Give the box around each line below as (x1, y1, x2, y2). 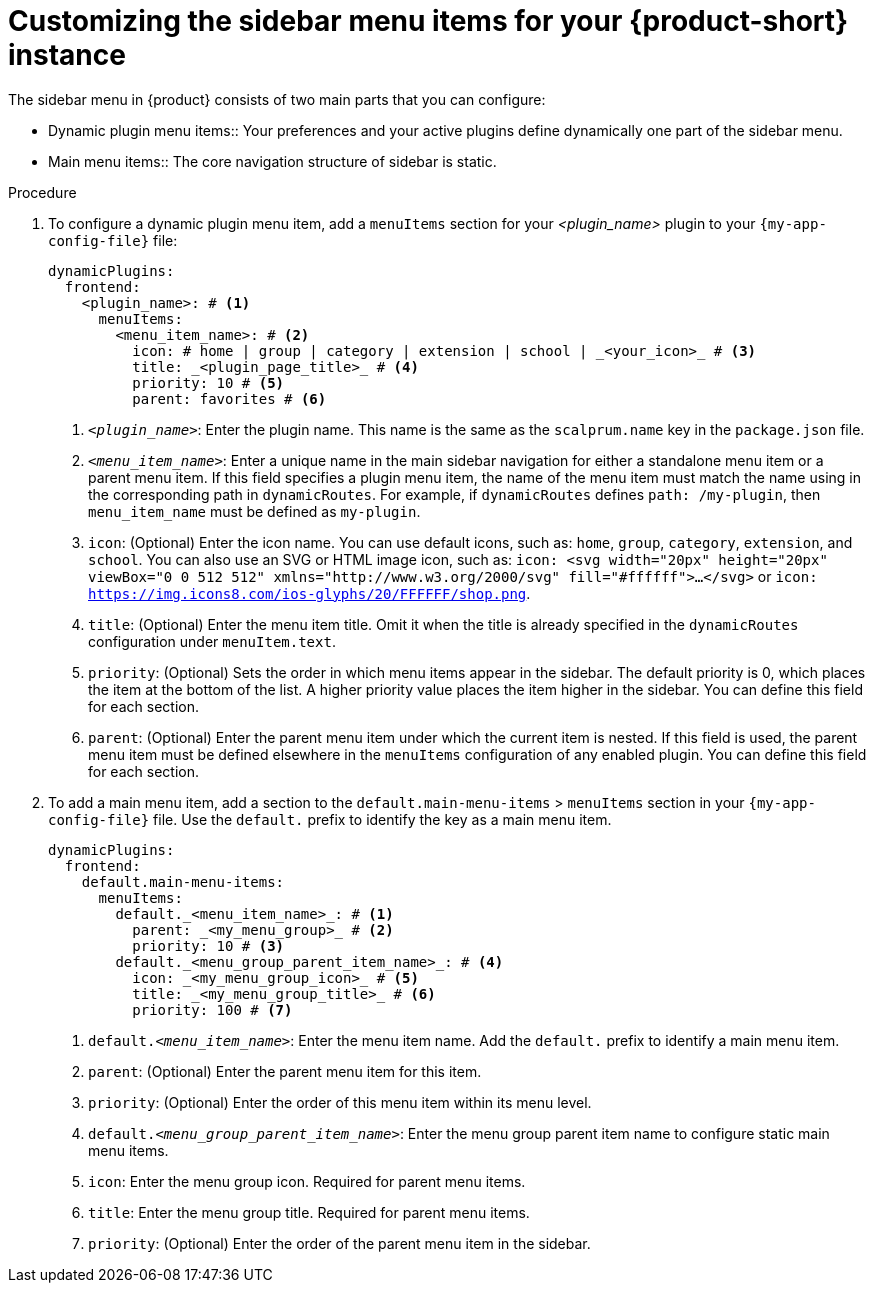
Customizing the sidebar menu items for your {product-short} (8, 4, 849, 38)
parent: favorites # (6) (132, 390, 327, 407)
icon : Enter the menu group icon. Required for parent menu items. (88, 1172, 526, 1190)
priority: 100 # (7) (132, 1001, 293, 1018)
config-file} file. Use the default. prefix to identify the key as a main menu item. (48, 810, 612, 828)
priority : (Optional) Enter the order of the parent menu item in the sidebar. (88, 1234, 591, 1252)
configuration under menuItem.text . (88, 632, 336, 650)
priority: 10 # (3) (132, 937, 285, 954)
